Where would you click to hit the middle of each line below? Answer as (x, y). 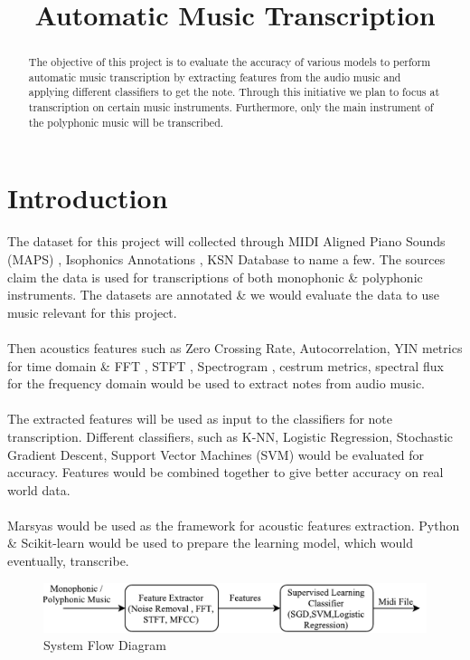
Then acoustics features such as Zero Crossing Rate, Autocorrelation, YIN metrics (235, 347)
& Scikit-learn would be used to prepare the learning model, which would (211, 543)
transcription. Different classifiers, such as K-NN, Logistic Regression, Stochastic (230, 436)
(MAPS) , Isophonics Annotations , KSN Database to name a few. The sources (226, 258)
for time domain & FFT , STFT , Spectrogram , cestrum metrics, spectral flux (226, 365)
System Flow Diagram (105, 645)
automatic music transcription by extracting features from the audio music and (215, 77)
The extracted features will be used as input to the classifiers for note (200, 419)
